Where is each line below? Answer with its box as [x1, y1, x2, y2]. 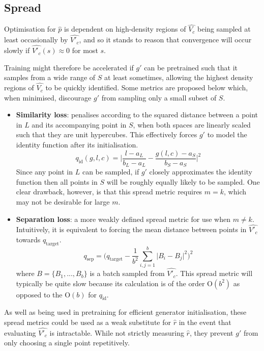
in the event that [179, 317, 231, 328]
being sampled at [197, 23, 251, 34]
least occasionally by [4, 34, 68, 45]
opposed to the [16, 289, 63, 299]
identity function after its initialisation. [16, 139, 138, 150]
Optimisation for [4, 23, 56, 34]
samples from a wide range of [4, 72, 96, 83]
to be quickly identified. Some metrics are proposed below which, [45, 82, 248, 93]
